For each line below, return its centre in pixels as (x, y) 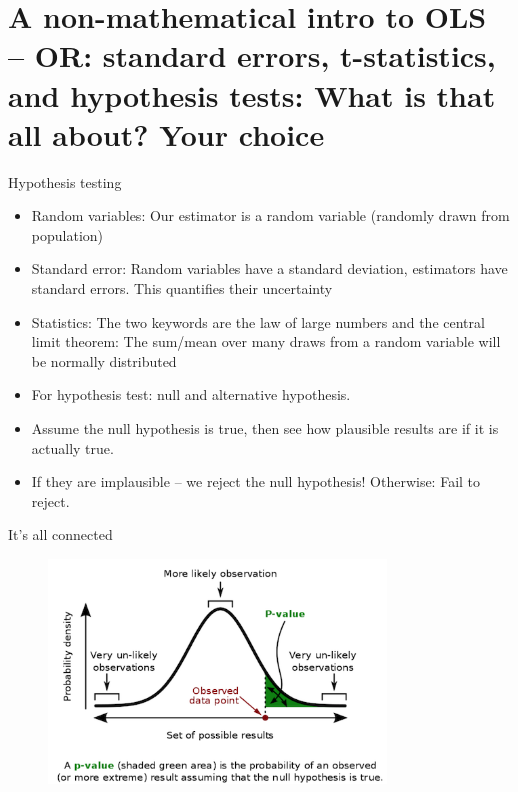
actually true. (72, 447)
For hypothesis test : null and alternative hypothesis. (191, 394)
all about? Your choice (166, 133)
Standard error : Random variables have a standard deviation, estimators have (269, 268)
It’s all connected (60, 534)
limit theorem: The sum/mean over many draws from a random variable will (266, 341)
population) (67, 234)
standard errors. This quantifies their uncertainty (182, 288)
